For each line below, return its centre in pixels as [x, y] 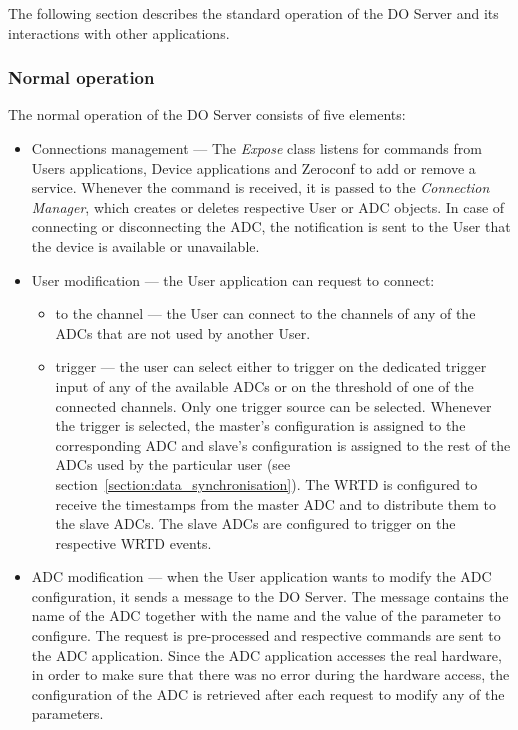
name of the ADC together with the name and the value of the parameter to [266, 615]
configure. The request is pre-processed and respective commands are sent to [266, 635]
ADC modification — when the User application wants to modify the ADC [261, 576]
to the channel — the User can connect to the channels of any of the [265, 313]
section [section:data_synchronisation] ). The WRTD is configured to [266, 483]
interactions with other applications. [119, 32]
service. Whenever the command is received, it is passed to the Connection [260, 187]
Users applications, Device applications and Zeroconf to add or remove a [253, 167]
